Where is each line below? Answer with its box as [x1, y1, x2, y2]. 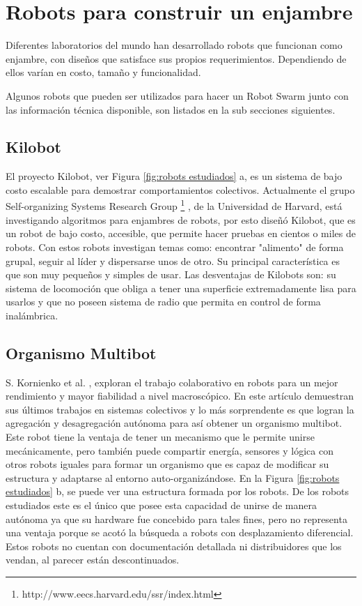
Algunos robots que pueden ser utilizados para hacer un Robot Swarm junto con [6, 88, 349, 103]
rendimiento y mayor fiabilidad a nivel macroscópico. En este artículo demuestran [6, 388, 354, 403]
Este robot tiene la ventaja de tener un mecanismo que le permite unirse [6, 430, 315, 444]
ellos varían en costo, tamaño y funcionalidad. [6, 65, 201, 79]
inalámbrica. [6, 308, 58, 322]
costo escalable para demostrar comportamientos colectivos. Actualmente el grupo [6, 182, 355, 197]
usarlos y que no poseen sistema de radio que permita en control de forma [6, 294, 321, 309]
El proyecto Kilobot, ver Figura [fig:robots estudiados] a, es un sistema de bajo [6, 169, 343, 183]
